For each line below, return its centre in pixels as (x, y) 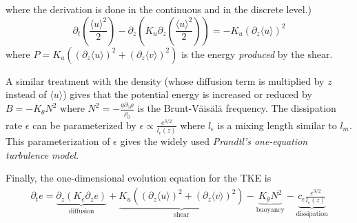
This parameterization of (58, 141)
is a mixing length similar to (277, 125)
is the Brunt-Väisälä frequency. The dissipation (237, 108)
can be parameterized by (84, 125)
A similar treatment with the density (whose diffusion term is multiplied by (165, 80)
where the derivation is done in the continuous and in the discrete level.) (159, 9)
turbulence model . (42, 154)
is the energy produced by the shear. (257, 54)
